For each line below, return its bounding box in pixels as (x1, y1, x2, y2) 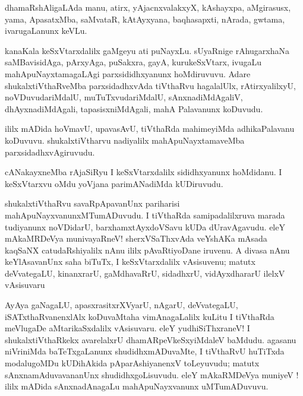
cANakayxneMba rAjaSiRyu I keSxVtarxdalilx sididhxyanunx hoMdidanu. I (5, 166, 282, 178)
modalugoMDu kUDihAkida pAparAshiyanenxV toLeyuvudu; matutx (5, 357, 260, 369)
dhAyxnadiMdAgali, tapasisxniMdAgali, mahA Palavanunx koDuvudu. (5, 102, 263, 115)
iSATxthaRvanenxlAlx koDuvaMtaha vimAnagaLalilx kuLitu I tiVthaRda (5, 310, 274, 322)
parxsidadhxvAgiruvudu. (5, 145, 95, 158)
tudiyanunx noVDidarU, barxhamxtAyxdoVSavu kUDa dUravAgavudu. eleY (5, 220, 285, 233)
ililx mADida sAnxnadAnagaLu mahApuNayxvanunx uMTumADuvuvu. (5, 380, 269, 392)
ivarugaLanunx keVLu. (5, 24, 87, 37)
